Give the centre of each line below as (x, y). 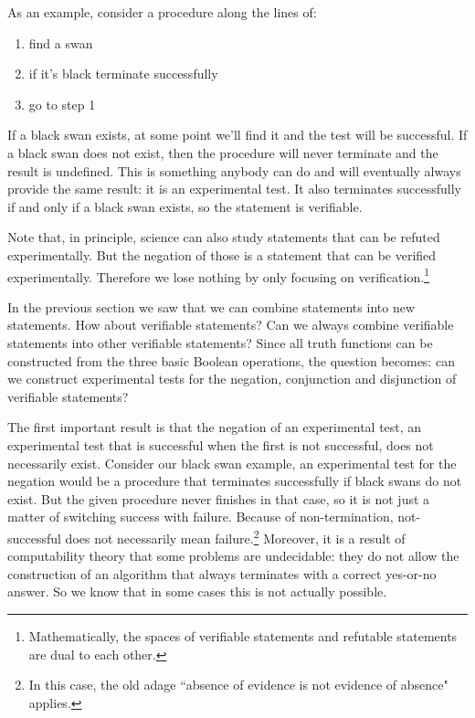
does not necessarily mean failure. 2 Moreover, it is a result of (235, 536)
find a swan (61, 42)
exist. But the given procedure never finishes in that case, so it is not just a (219, 498)
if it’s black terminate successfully (123, 74)
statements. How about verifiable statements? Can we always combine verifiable (231, 325)
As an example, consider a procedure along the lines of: (162, 12)
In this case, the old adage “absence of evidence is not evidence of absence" (238, 685)
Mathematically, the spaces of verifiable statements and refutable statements (243, 635)
